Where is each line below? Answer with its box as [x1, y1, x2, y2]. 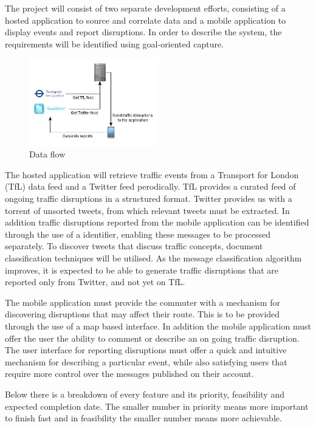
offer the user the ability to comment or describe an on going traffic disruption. [5, 331, 300, 344]
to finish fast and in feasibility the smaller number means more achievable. [5, 412, 282, 424]
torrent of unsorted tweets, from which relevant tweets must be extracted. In [5, 204, 290, 216]
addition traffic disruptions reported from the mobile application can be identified [5, 216, 309, 229]
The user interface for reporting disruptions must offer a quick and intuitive [5, 343, 287, 356]
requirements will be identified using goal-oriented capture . [5, 37, 224, 50]
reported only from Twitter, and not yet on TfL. [5, 275, 185, 288]
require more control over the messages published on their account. [5, 367, 254, 380]
